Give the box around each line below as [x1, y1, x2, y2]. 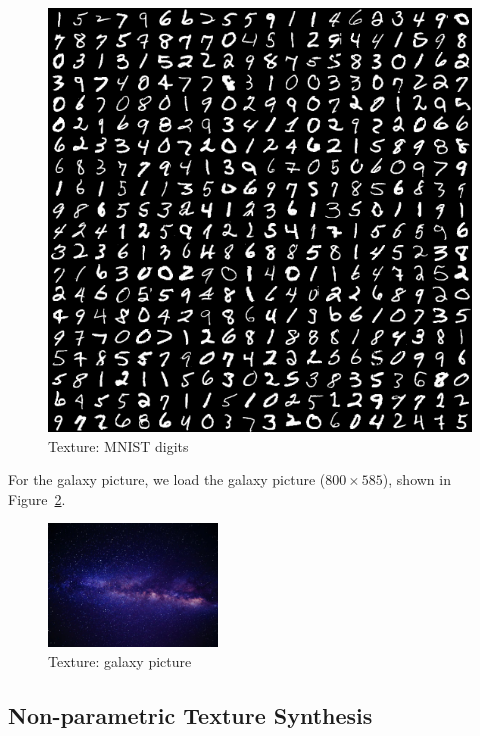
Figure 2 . [8, 488, 66, 509]
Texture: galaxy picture [48, 650, 192, 671]
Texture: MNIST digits [48, 435, 189, 456]
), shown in [382, 469, 451, 490]
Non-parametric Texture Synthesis [8, 699, 373, 730]
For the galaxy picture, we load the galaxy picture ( [8, 469, 326, 490]
